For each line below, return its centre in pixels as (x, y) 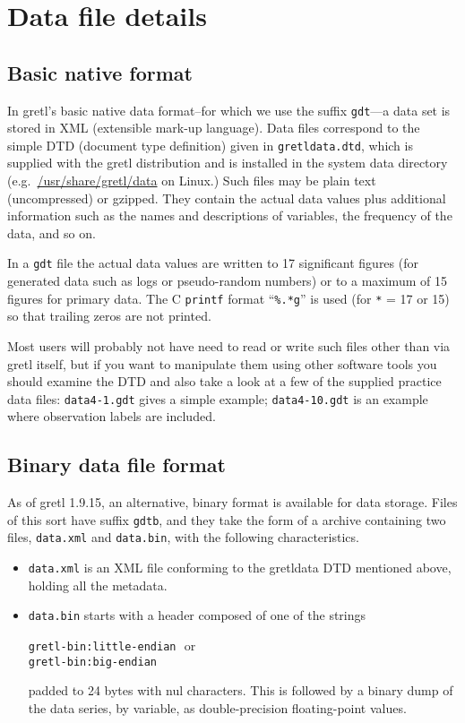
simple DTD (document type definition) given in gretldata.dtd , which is (210, 145)
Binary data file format (116, 465)
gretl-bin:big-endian (92, 662)
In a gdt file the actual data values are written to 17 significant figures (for (213, 263)
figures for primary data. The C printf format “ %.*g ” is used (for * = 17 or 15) (228, 298)
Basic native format (100, 72)
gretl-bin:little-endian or (112, 645)
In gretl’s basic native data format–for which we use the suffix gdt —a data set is (229, 110)
